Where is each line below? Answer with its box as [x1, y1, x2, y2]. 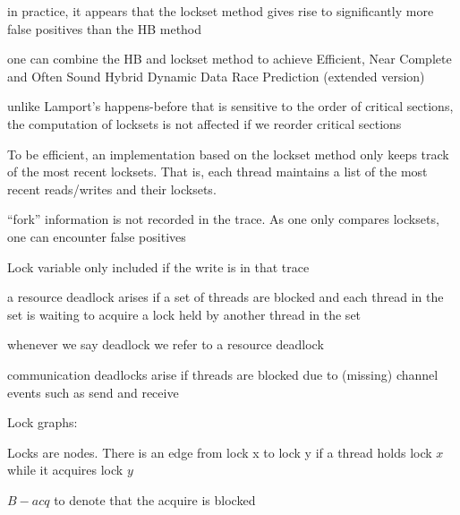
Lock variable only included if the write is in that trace [7, 257, 310, 276]
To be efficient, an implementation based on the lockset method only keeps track [7, 144, 449, 163]
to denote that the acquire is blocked [54, 490, 256, 509]
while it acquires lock [7, 460, 124, 479]
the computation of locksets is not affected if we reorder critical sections [7, 114, 402, 133]
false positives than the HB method [7, 19, 202, 38]
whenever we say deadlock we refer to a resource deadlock [7, 335, 324, 354]
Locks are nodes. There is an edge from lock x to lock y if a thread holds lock [7, 442, 432, 461]
